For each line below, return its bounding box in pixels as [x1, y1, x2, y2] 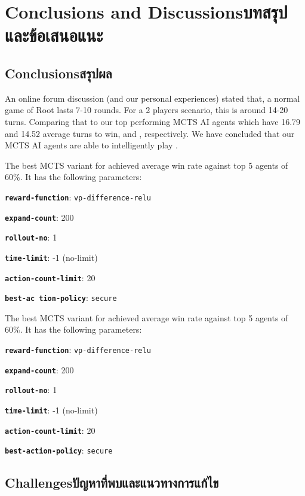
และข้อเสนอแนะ [5, 23, 103, 47]
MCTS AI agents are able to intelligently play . [5, 139, 178, 151]
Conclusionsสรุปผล [5, 63, 112, 82]
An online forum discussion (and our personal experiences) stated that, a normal [5, 92, 300, 104]
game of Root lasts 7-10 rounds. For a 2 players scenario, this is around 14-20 [5, 104, 288, 116]
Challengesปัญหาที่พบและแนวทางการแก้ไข [5, 473, 219, 492]
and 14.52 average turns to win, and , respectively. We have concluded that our [5, 127, 295, 139]
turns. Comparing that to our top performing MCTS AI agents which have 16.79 [5, 115, 301, 127]
